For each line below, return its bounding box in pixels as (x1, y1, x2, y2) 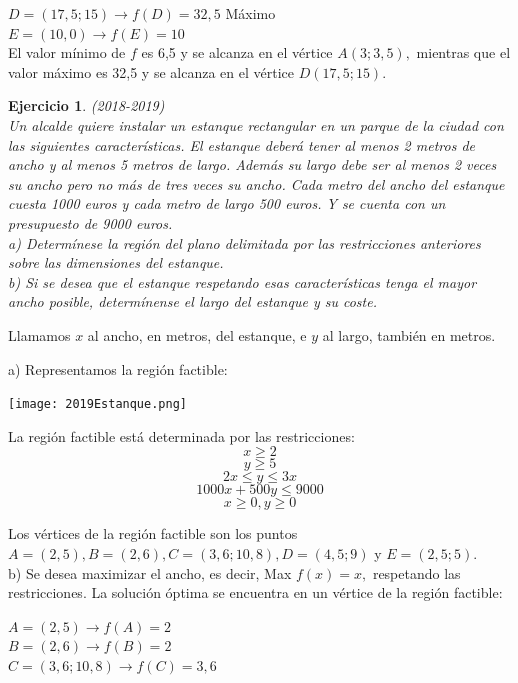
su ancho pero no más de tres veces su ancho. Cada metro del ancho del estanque (8, 173, 505, 194)
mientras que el (416, 42, 511, 63)
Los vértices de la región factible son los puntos (8, 523, 298, 544)
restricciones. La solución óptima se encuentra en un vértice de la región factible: (8, 582, 503, 603)
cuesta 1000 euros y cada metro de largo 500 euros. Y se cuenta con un (8, 193, 446, 214)
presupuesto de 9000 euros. (8, 212, 173, 233)
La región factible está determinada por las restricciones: (8, 425, 355, 446)
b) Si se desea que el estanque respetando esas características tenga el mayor (8, 271, 477, 292)
